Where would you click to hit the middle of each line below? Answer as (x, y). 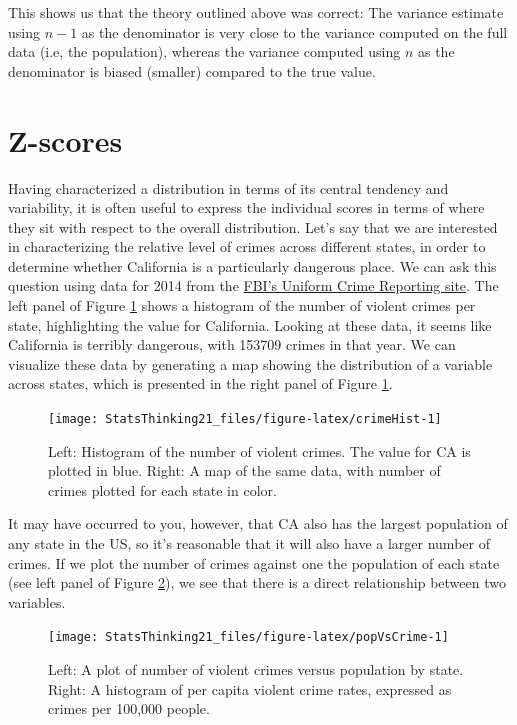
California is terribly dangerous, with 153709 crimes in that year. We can (232, 344)
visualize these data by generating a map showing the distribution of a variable (250, 363)
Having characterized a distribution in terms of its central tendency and (228, 187)
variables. (37, 601)
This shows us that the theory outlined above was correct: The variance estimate (256, 12)
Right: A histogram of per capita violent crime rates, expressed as (250, 688)
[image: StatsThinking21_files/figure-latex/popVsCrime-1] (248, 637)
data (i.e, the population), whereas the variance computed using (204, 51)
